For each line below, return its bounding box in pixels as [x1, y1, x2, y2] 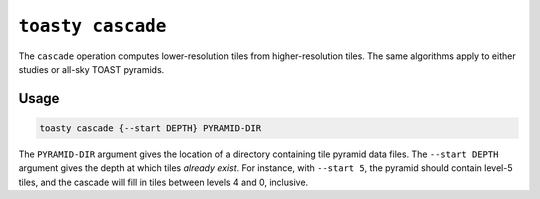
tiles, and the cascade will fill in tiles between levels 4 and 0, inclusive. [18, 176, 309, 188]
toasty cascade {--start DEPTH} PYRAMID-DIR [39, 122, 262, 134]
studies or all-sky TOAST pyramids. [18, 63, 165, 75]
